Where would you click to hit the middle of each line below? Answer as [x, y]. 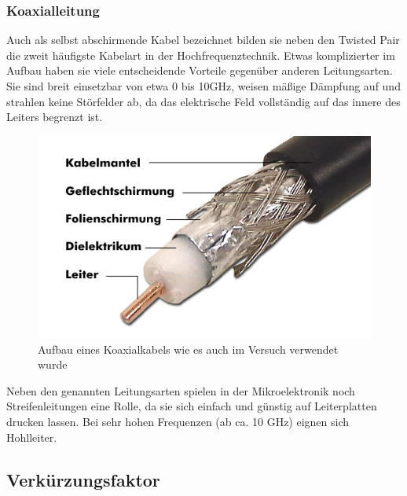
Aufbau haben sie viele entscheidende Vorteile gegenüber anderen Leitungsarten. [200, 70]
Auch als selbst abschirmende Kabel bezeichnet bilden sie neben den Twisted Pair [203, 40]
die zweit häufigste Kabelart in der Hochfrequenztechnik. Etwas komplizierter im [201, 55]
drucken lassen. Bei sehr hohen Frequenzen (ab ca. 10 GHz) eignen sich [178, 422]
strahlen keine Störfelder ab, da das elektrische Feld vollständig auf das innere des [203, 101]
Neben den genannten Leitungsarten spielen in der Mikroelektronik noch [181, 390]
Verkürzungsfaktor [83, 479]
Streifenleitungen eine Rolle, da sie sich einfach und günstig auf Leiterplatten [192, 406]
